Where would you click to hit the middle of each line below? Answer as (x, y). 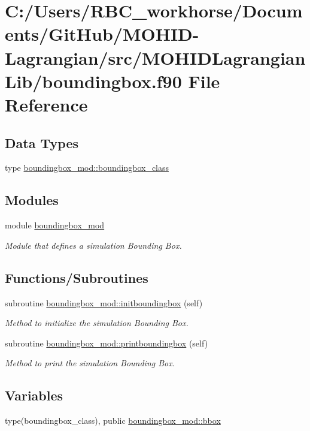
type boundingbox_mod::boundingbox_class (87, 168)
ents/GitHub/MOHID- (102, 34)
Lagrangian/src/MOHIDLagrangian (155, 57)
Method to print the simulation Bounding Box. (90, 363)
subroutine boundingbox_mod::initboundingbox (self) (104, 302)
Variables (34, 395)
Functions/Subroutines (77, 277)
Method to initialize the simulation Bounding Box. (97, 323)
